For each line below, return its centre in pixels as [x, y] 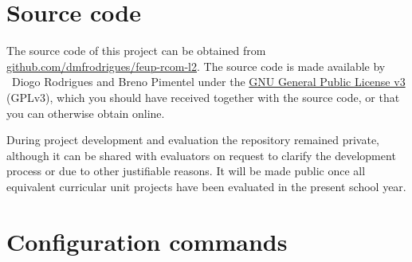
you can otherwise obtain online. [86, 113]
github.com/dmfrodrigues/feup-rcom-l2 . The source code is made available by [196, 66]
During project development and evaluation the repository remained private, [193, 140]
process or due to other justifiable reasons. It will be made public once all [186, 171]
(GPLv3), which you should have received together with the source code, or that [203, 97]
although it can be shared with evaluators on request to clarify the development [201, 155]
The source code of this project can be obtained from [136, 51]
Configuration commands [147, 241]
